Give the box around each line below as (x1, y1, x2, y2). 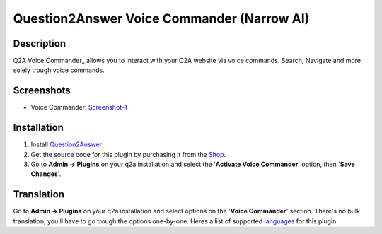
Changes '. (30, 170, 62, 178)
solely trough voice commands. (13, 66, 105, 74)
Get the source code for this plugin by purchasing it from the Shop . (30, 150, 226, 158)
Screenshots (13, 85, 71, 97)
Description (13, 37, 66, 49)
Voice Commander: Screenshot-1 (30, 103, 127, 112)
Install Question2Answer (30, 140, 103, 148)
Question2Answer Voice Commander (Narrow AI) (13, 11, 310, 26)
